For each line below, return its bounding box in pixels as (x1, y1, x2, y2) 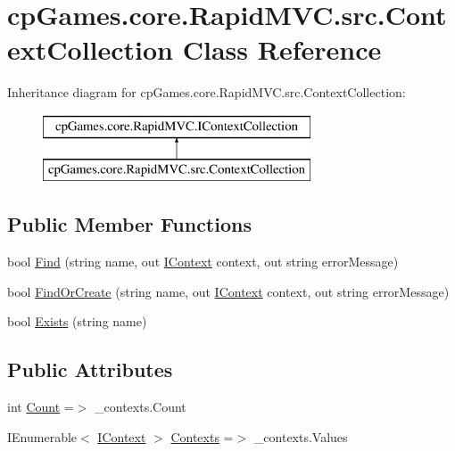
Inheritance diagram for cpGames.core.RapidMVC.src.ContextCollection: (7, 83, 406, 102)
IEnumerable (7, 427, 78, 446)
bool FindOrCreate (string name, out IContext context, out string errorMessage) (7, 282, 450, 300)
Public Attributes (7, 356, 173, 383)
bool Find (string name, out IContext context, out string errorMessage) (7, 252, 399, 271)
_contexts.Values (253, 427, 348, 446)
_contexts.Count (95, 398, 186, 416)
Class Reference (182, 31, 382, 68)
